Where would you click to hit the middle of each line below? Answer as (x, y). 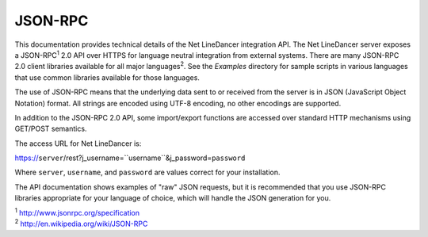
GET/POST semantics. (51, 129)
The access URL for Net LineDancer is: (78, 143)
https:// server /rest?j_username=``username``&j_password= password (130, 158)
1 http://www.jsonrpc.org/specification (77, 212)
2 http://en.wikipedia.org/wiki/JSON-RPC (81, 224)
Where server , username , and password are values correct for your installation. (147, 172)
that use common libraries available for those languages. (107, 77)
